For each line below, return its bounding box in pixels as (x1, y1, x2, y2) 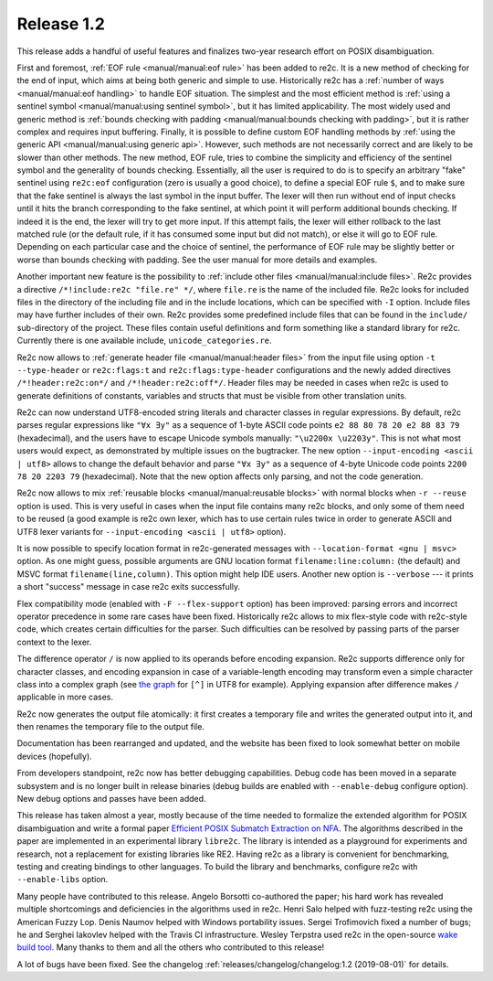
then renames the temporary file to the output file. (16, 721, 205, 732)
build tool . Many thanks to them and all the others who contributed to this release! (16, 942, 325, 953)
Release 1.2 (16, 14, 105, 34)
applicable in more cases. (16, 691, 114, 703)
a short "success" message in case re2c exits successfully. (16, 581, 241, 592)
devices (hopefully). (16, 751, 93, 762)
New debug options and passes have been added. (16, 794, 206, 805)
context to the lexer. (16, 636, 92, 647)
